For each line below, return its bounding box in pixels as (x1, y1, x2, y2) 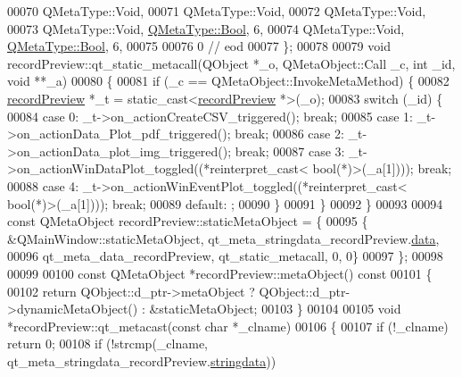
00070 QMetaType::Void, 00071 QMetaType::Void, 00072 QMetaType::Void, (7, 2, 426, 20)
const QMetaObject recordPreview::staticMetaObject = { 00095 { (7, 212, 368, 230)
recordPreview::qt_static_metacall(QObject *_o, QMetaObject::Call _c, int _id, (7, 54, 456, 72)
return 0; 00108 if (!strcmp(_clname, (7, 334, 209, 353)
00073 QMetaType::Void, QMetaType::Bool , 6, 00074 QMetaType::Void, (7, 19, 405, 38)
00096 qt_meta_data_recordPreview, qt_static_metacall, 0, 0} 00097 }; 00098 (7, 247, 443, 265)
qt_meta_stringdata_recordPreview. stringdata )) (7, 351, 276, 370)
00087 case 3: (273, 141, 345, 160)
